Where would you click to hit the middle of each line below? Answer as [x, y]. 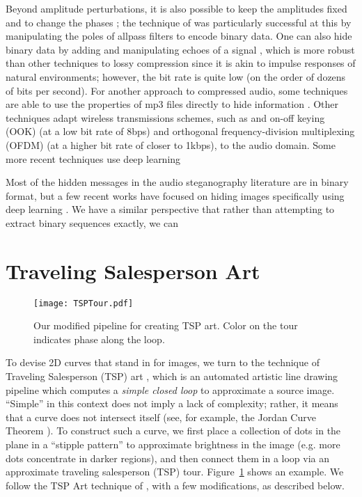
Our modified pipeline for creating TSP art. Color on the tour [166, 325]
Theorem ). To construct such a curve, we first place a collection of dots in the [173, 431]
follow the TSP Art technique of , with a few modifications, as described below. [175, 485]
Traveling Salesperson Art [133, 270]
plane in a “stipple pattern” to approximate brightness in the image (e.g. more [173, 444]
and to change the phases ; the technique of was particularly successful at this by [179, 22]
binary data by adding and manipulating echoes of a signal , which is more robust [180, 49]
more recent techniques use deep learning [93, 158]
